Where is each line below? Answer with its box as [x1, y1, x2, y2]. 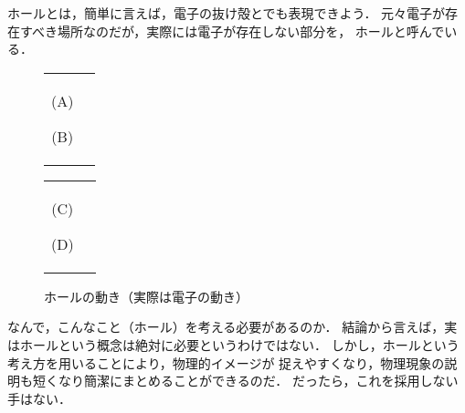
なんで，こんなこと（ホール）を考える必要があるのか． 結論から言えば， [7, 317, 445, 336]
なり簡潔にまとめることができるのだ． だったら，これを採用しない [58, 371, 459, 390]
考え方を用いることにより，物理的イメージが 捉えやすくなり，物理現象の [7, 353, 445, 372]
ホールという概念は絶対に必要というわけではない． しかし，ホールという [19, 335, 460, 354]
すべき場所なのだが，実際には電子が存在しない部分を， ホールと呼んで [19, 21, 445, 40]
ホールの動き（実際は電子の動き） [44, 286, 248, 305]
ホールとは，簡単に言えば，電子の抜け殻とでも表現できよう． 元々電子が [7, 4, 446, 22]
